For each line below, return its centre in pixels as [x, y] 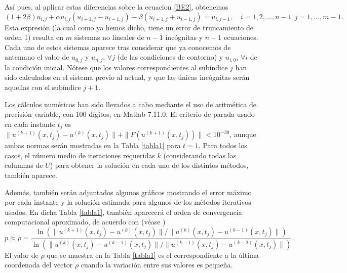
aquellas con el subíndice [43, 87]
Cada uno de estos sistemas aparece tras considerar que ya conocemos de [118, 47]
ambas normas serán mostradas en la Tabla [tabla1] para [93, 145]
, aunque [243, 134]
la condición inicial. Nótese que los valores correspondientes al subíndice [116, 67]
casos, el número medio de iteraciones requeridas [80, 155]
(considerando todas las [200, 155]
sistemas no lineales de [109, 37]
